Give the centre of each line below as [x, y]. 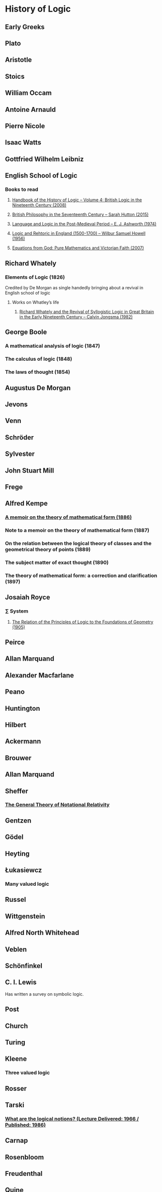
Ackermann [23, 742]
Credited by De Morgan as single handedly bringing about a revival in [74, 288]
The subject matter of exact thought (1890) [57, 562]
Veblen [16, 949]
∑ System [17, 611]
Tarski [15, 1105]
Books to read [22, 190]
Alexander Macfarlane [40, 675]
